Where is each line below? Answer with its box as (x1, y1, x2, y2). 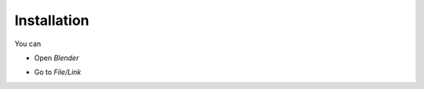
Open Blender (34, 53, 79, 62)
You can (14, 39, 42, 48)
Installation (14, 12, 90, 29)
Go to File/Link (34, 67, 82, 77)
